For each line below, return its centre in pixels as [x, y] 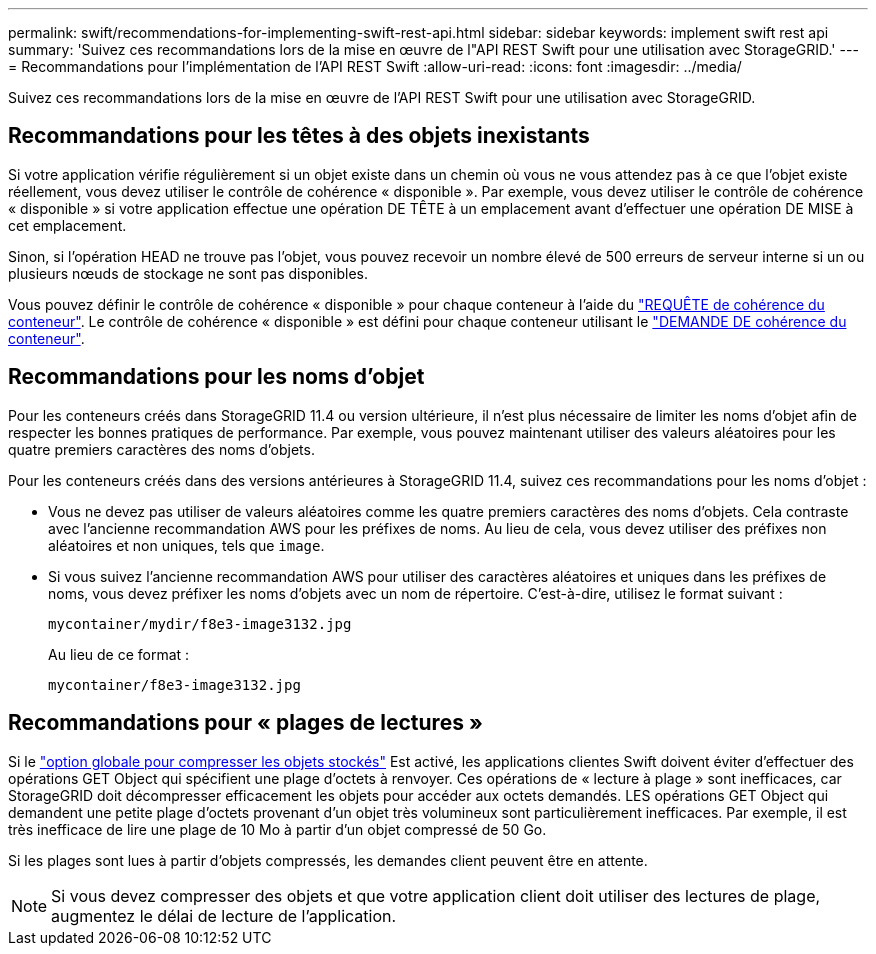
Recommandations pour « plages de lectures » [245, 723]
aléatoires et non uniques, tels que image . [186, 545]
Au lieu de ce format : [119, 654]
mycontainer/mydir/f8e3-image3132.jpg [200, 623]
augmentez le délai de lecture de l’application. [224, 915]
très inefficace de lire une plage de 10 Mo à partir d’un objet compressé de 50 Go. [277, 829]
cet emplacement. [67, 225]
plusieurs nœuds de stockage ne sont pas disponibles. [188, 273]
